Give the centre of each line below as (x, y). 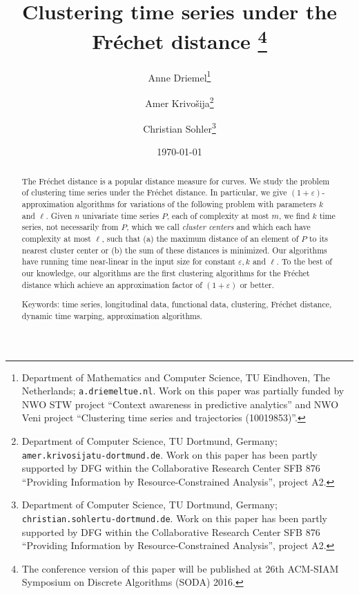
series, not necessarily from (70, 227)
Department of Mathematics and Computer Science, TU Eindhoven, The (176, 377)
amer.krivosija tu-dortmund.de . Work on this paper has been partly (169, 454)
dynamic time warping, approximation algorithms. (112, 315)
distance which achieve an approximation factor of (112, 284)
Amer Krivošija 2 (179, 102)
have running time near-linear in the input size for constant (128, 261)
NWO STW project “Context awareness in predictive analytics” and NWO (180, 404)
